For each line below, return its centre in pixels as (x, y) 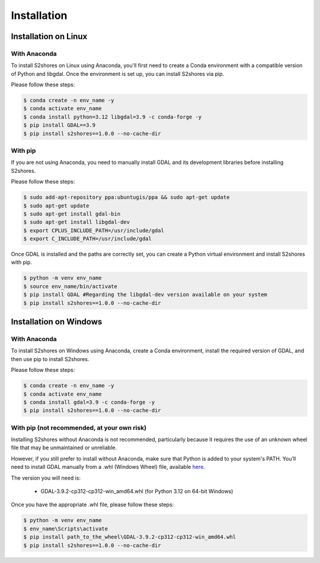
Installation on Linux (49, 36)
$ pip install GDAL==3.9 (60, 125)
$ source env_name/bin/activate (71, 286)
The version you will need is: (46, 478)
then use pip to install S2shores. (50, 359)
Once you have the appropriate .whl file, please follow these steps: (92, 505)
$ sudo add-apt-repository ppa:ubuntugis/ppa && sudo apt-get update (127, 197)
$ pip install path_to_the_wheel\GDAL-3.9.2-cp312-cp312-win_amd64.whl (130, 537)
